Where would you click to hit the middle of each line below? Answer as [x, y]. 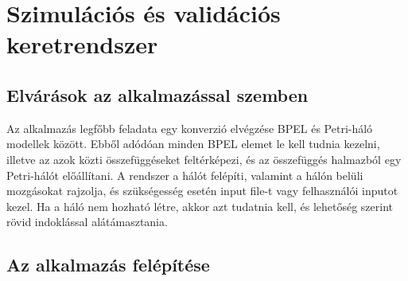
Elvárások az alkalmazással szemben [157, 94]
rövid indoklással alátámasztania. [87, 222]
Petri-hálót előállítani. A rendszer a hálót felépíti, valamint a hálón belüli [185, 175]
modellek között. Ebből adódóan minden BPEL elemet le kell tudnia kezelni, [193, 144]
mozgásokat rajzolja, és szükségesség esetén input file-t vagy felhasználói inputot [202, 191]
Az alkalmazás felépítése [108, 265]
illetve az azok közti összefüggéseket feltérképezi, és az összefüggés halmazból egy [204, 159]
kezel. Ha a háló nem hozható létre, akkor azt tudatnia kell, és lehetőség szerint [200, 206]
